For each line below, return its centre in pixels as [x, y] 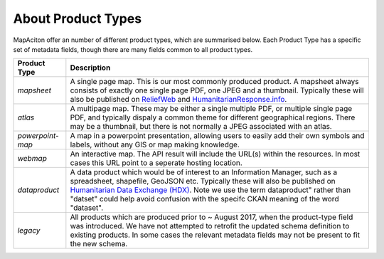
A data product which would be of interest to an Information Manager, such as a [204, 172]
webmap [32, 159]
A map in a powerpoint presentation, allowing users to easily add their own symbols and [217, 136]
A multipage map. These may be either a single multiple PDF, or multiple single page [211, 109]
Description [90, 68]
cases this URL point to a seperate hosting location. [156, 163]
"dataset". [87, 208]
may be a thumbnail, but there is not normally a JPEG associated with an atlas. [201, 127]
